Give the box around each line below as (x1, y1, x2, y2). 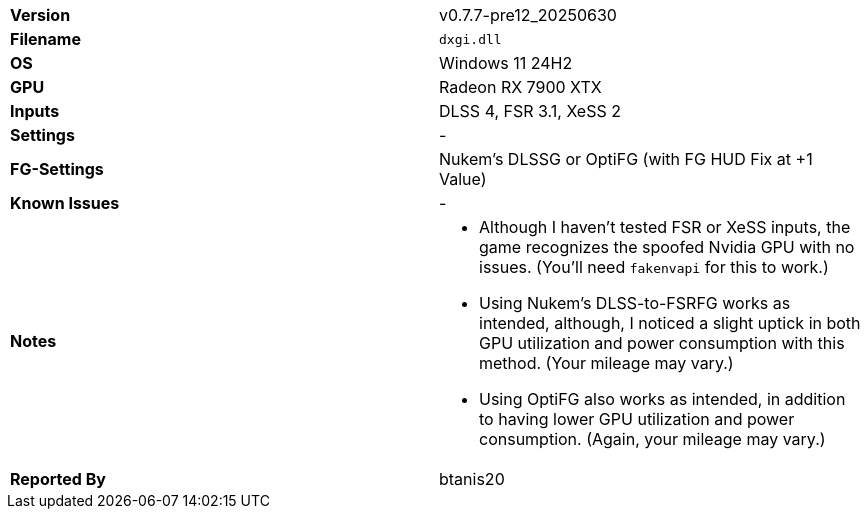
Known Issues (10, 193, 120, 213)
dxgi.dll (439, 31, 502, 47)
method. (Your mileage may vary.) (479, 353, 734, 373)
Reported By (10, 469, 106, 489)
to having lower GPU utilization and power (479, 409, 795, 429)
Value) (439, 169, 487, 189)
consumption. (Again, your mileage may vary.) (479, 429, 826, 449)
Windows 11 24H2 (439, 53, 573, 73)
